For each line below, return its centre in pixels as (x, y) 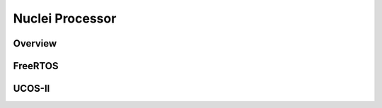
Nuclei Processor (65, 18)
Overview (35, 43)
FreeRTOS (36, 66)
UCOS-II (31, 89)
